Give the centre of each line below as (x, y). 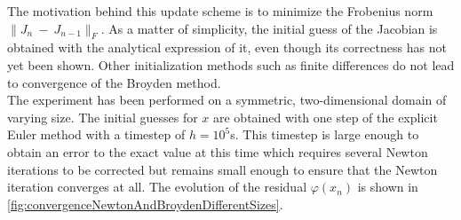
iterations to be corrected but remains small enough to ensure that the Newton (223, 169)
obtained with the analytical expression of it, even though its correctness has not (227, 47)
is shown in (388, 187)
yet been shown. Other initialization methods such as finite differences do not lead (231, 64)
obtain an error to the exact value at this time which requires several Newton (218, 151)
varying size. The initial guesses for (103, 117)
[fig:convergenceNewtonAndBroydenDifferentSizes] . (145, 204)
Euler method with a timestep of (96, 134)
